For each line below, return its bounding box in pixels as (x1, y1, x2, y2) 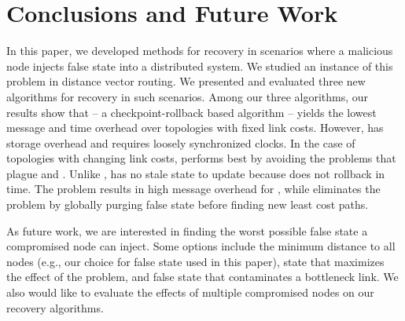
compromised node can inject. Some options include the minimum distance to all (6, 238, 396, 254)
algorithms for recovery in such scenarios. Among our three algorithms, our (6, 88, 369, 104)
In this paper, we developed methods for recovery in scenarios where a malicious (6, 42, 393, 59)
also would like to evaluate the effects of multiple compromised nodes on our (6, 284, 374, 301)
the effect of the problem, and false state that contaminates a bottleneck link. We (6, 268, 399, 285)
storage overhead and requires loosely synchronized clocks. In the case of (6, 134, 355, 151)
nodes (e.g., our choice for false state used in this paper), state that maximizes (6, 253, 385, 269)
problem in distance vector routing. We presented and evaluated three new (6, 73, 366, 89)
